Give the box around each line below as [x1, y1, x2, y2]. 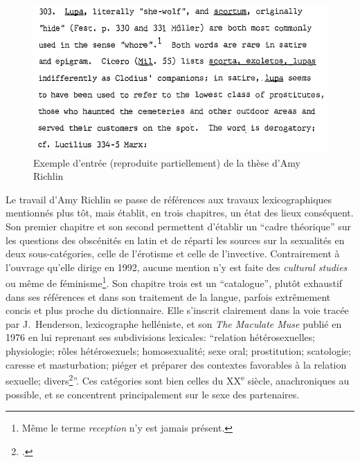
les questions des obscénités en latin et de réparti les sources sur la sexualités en [6, 232, 345, 247]
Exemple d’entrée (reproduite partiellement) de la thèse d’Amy [33, 155, 300, 169]
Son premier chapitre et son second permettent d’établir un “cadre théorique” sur [6, 219, 352, 234]
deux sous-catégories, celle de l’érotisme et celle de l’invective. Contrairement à [6, 246, 340, 261]
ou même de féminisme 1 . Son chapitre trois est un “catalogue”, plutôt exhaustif [6, 274, 343, 290]
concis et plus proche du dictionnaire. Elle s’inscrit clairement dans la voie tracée [6, 303, 349, 317]
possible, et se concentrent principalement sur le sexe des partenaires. [6, 387, 300, 401]
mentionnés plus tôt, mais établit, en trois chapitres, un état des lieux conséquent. [6, 205, 354, 220]
